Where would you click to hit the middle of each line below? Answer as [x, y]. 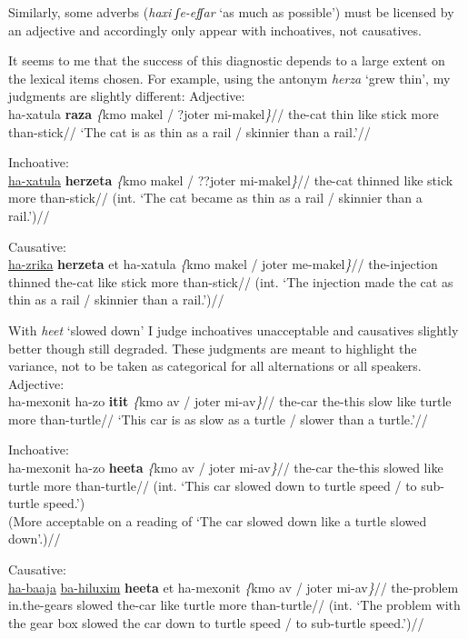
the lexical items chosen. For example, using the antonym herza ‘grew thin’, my [229, 78]
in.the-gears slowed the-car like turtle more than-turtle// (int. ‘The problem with [234, 605]
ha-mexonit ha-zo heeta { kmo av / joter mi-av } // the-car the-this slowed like [226, 468]
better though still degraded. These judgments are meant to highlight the [213, 348]
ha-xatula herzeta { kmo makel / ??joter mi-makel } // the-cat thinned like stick [231, 180]
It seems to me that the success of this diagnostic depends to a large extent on [227, 60]
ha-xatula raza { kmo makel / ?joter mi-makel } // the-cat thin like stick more [224, 113]
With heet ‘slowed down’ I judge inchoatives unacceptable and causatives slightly [234, 329]
